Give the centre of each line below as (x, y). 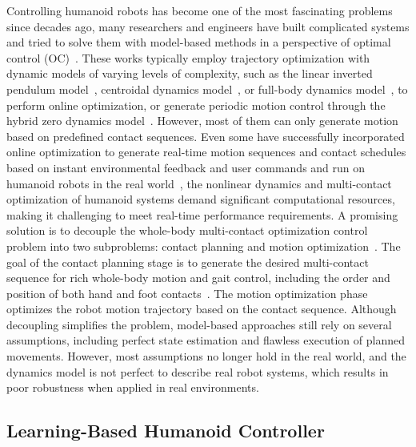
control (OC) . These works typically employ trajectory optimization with (188, 57)
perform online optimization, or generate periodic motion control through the (196, 105)
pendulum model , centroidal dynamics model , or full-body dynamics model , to (207, 89)
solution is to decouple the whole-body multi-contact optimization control (187, 230)
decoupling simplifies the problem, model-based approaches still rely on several (199, 324)
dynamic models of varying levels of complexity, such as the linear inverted (190, 73)
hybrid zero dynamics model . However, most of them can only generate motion (202, 121)
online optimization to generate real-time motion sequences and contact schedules (206, 152)
